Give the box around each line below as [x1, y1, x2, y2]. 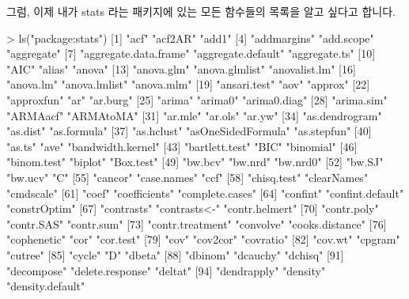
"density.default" [6, 278, 85, 294]
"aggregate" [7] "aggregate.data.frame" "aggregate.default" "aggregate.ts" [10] [6, 45, 376, 62]
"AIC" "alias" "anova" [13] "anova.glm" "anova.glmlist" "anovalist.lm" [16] [6, 60, 356, 77]
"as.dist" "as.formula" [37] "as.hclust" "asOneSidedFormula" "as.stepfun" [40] [6, 123, 372, 139]
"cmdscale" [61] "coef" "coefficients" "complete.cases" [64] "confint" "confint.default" [6, 184, 404, 201]
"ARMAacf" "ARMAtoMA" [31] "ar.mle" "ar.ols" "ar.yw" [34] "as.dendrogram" [6, 107, 382, 123]
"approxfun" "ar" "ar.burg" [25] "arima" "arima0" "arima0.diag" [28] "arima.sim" [6, 91, 388, 108]
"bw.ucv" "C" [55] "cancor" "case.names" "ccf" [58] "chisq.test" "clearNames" [6, 168, 369, 185]
